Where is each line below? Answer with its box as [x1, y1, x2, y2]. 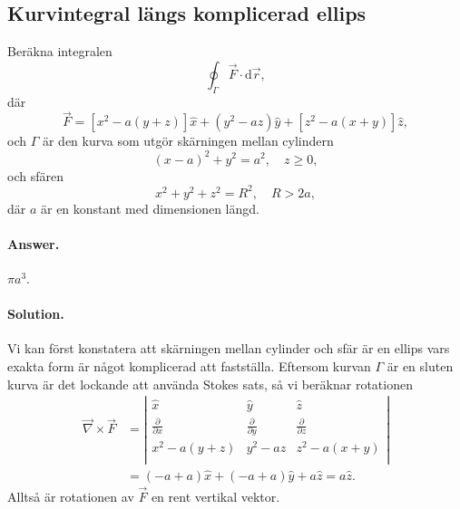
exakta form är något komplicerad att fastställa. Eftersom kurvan [7, 356, 371, 375]
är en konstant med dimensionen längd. [41, 198, 259, 217]
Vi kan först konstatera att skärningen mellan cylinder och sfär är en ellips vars [7, 339, 450, 358]
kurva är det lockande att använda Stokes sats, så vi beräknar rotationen [7, 374, 413, 393]
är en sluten [387, 356, 454, 375]
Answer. [7, 234, 60, 253]
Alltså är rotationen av [7, 487, 134, 506]
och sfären [7, 166, 64, 185]
